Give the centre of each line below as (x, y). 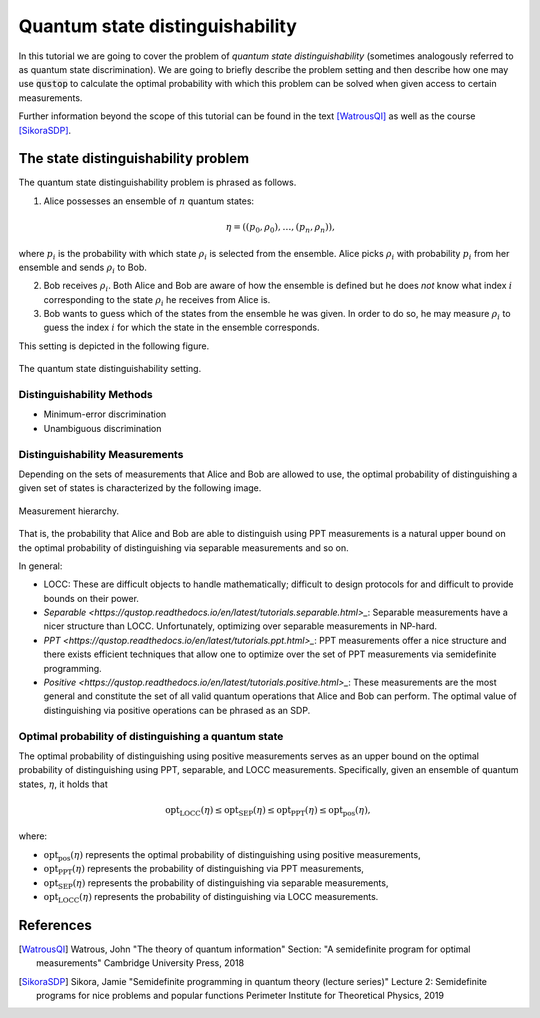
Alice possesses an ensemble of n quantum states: (149, 201)
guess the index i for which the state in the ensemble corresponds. (181, 327)
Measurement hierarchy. (69, 511)
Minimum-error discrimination (105, 414)
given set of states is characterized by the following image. (140, 488)
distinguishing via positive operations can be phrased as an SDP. (177, 710)
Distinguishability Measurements (101, 454)
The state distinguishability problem (134, 158)
